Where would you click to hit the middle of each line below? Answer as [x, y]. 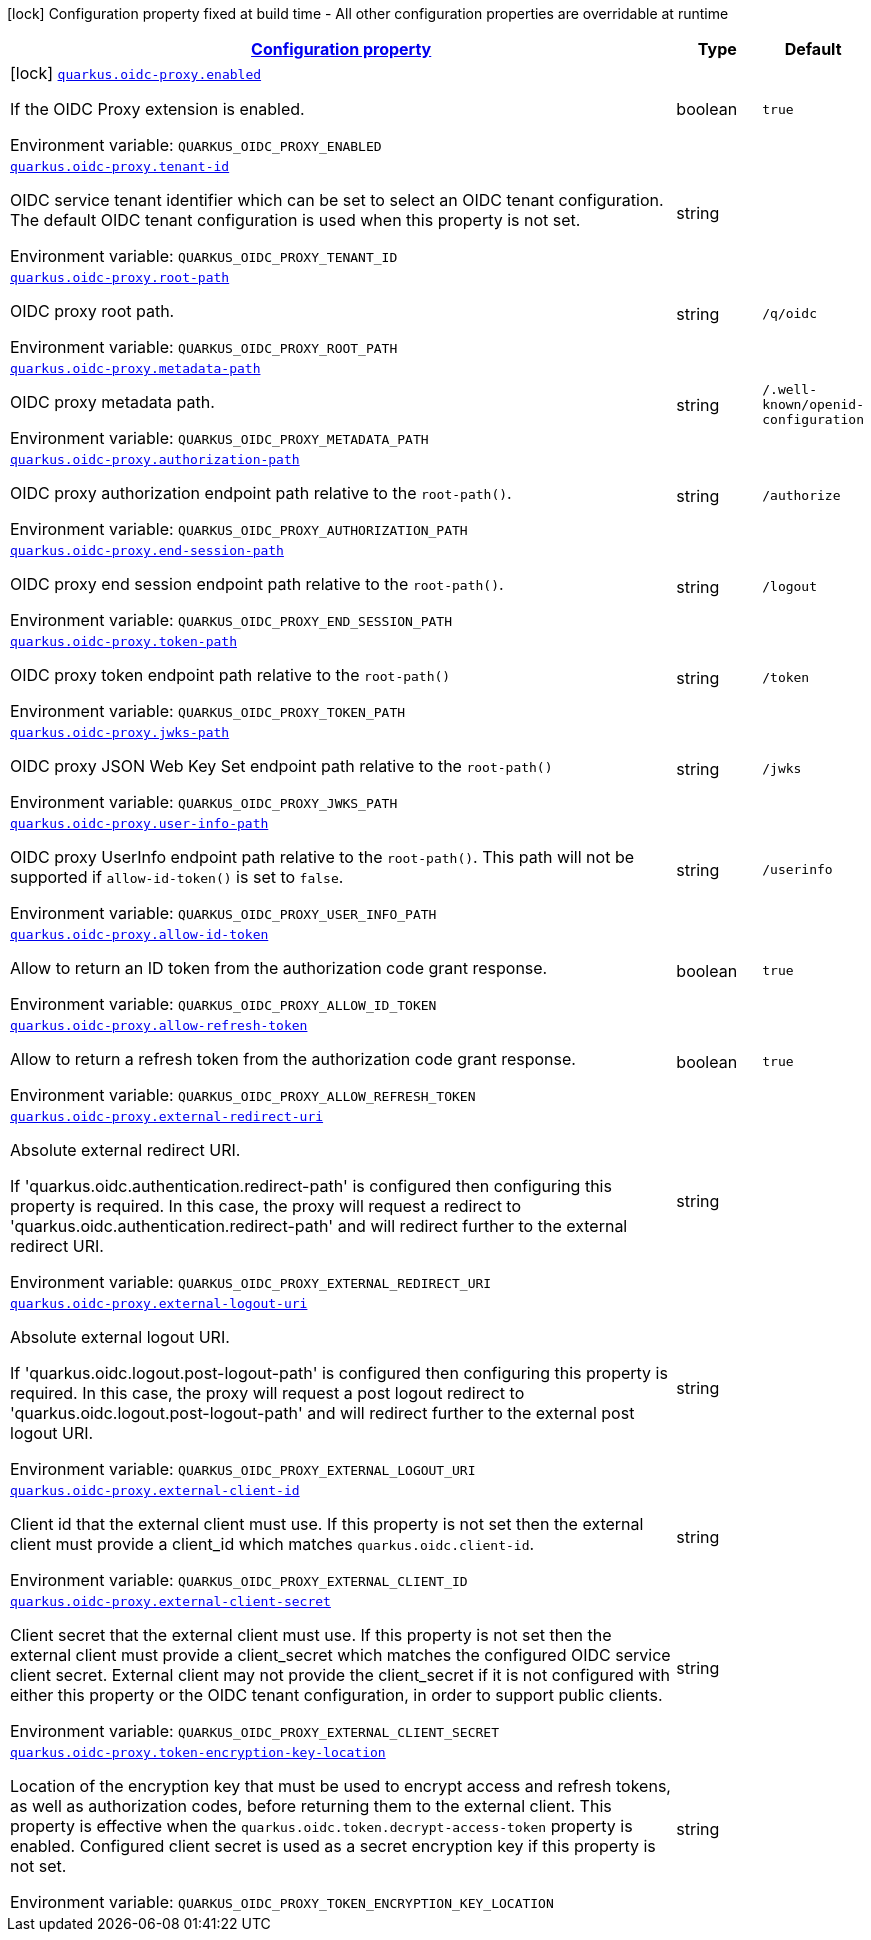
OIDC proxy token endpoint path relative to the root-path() [230, 675]
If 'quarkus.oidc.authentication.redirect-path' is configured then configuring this [311, 1186]
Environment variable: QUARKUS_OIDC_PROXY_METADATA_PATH [219, 438]
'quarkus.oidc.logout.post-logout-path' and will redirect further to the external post [322, 1413]
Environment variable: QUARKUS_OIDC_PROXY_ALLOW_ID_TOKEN [223, 1004]
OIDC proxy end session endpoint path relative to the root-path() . [257, 584]
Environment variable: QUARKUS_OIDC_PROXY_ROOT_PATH [204, 347]
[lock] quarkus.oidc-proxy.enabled [136, 73]
